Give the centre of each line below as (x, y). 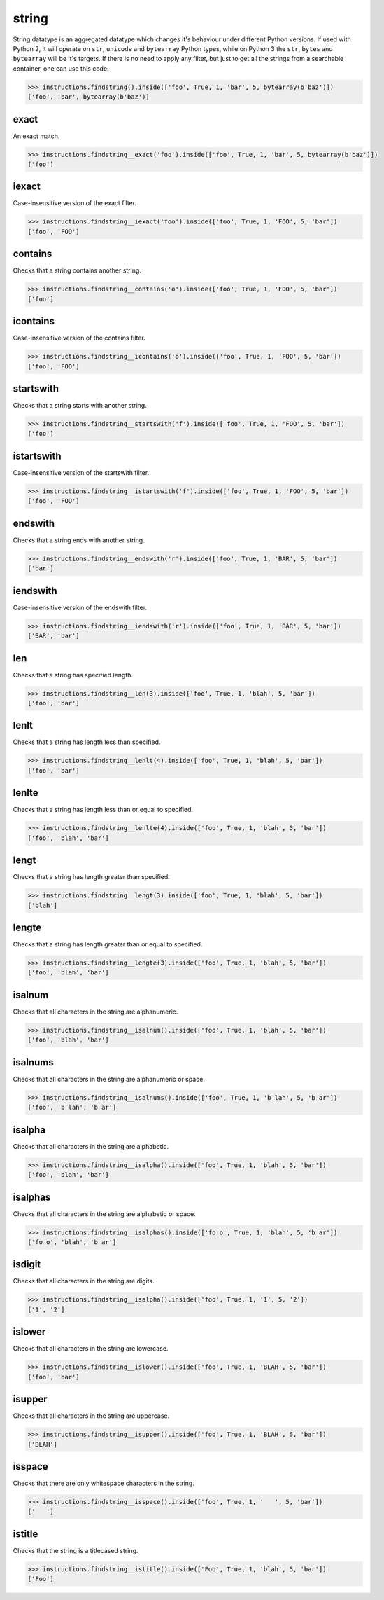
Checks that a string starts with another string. (80, 406)
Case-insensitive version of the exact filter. (74, 203)
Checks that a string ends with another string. (79, 540)
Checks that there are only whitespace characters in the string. (104, 1483)
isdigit (27, 1264)
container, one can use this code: (61, 68)
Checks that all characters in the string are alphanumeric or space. (109, 1079)
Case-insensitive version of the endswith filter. (80, 607)
